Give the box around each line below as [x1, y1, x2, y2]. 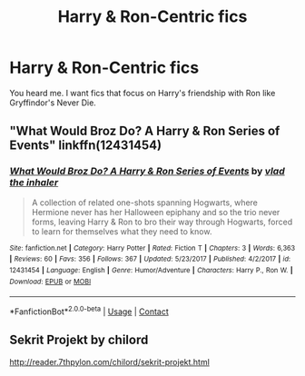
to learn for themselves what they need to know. [31, 225, 212, 237]
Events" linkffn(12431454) [9, 138, 162, 153]
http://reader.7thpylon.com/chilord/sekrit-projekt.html [9, 356, 211, 367]
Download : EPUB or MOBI [9, 277, 92, 286]
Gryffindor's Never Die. [9, 97, 97, 108]
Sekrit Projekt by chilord [9, 332, 149, 348]
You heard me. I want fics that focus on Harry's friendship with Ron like [9, 87, 276, 98]
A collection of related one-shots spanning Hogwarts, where [31, 197, 259, 208]
